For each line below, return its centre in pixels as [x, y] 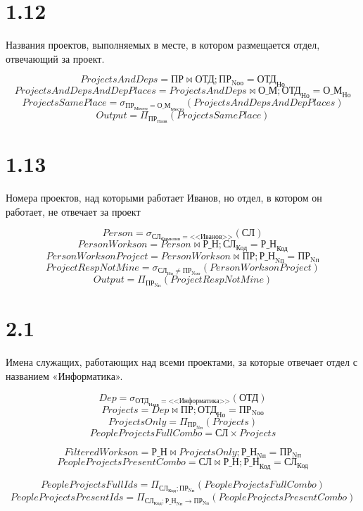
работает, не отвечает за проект [73, 211]
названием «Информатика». [64, 375]
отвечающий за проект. [55, 58]
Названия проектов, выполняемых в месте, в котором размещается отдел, [163, 45]
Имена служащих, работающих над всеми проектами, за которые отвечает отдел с [181, 362]
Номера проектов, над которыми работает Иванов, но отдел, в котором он [164, 198]
